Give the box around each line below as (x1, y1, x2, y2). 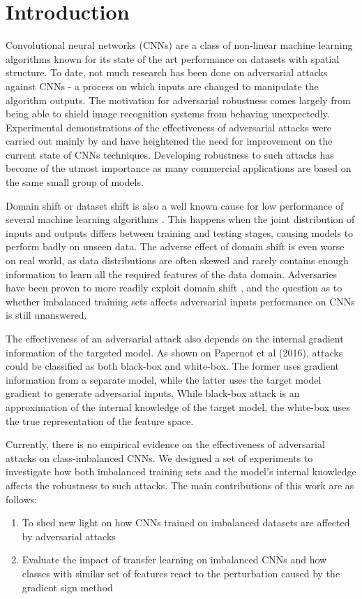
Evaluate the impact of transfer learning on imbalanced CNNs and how (22, 552, 327, 567)
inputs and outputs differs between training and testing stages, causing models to (6, 225, 354, 240)
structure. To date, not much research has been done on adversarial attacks (6, 65, 328, 80)
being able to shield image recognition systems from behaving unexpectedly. (6, 106, 330, 121)
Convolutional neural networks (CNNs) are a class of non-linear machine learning (6, 38, 353, 52)
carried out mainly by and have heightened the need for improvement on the (6, 133, 333, 148)
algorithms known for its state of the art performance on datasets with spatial (6, 51, 340, 66)
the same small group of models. (6, 175, 144, 189)
